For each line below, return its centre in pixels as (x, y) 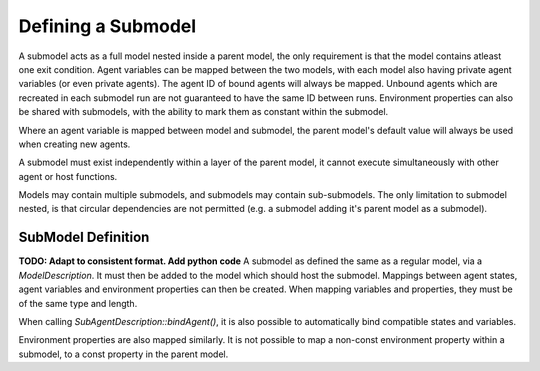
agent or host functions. (68, 176)
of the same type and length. (78, 303)
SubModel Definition (84, 237)
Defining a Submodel (107, 26)
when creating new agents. (74, 144)
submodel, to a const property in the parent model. (123, 354)
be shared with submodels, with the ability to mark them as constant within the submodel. (203, 112)
